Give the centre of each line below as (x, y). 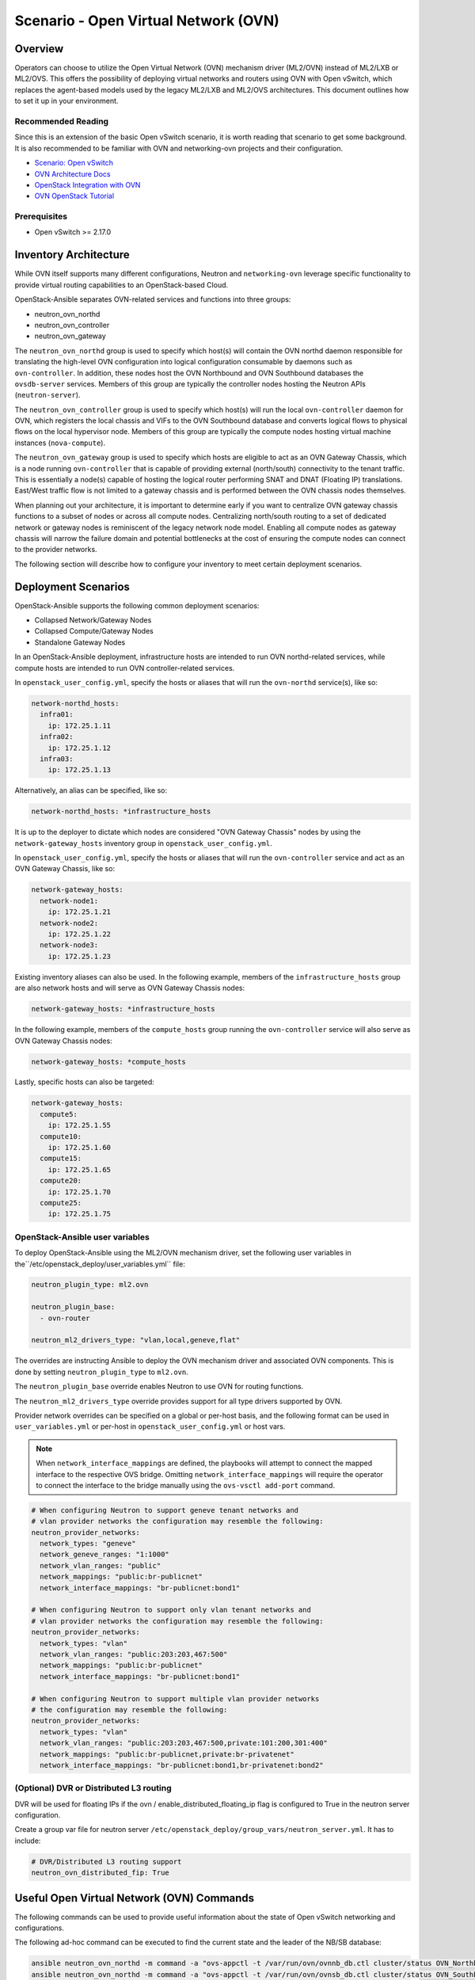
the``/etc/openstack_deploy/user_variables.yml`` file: (100, 1264)
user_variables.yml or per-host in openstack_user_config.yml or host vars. (150, 1426)
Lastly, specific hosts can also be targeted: (84, 1082)
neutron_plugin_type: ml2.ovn (90, 1285)
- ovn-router (65, 1318)
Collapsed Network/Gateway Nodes (93, 620)
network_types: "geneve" (88, 1544)
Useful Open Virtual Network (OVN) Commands (135, 1898)
